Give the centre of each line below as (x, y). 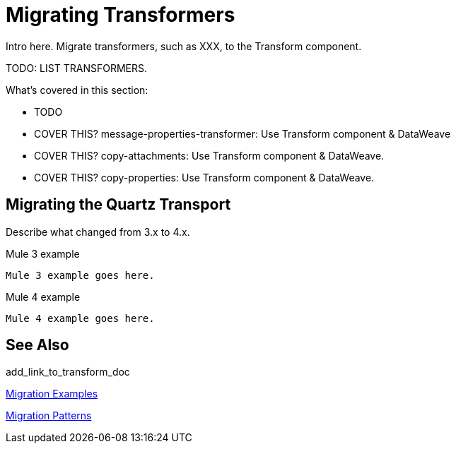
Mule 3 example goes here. (80, 275)
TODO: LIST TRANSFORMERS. (76, 68)
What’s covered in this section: (77, 90)
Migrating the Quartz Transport (118, 205)
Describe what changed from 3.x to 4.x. (98, 232)
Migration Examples (52, 394)
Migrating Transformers (121, 15)
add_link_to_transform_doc (68, 372)
